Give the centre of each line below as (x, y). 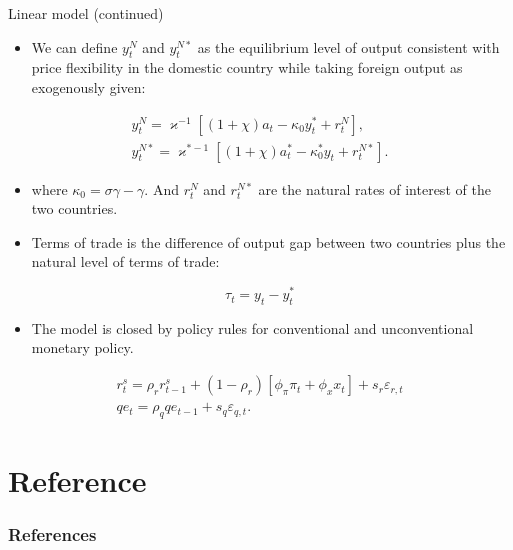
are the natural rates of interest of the (374, 188)
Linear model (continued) (86, 13)
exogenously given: (88, 86)
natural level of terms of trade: (125, 261)
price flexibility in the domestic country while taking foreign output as (247, 67)
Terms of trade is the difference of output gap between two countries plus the (268, 241)
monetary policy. (82, 347)
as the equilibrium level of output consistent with (348, 46)
